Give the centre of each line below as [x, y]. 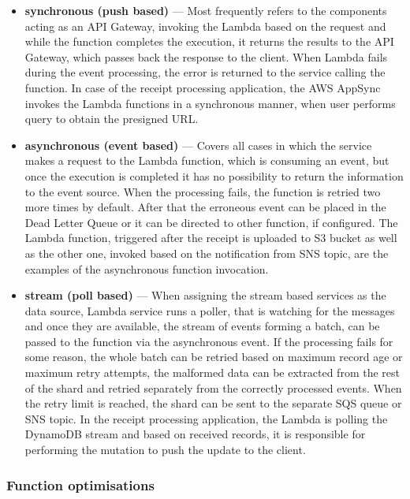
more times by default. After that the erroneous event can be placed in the [205, 207]
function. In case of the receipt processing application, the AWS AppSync [203, 87]
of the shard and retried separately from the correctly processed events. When [213, 387]
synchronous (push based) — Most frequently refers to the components [206, 10]
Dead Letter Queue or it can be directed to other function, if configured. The [211, 222]
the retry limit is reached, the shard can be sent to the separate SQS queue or [213, 403]
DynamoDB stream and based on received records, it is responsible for [195, 434]
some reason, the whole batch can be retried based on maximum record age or [214, 357]
